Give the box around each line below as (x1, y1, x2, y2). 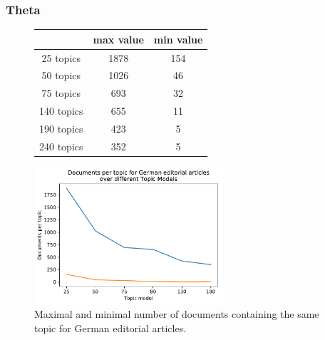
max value (93, 31, 144, 46)
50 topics (41, 68, 81, 83)
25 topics (41, 50, 81, 65)
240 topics (39, 138, 83, 153)
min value (153, 31, 203, 46)
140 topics (39, 103, 83, 118)
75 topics (41, 86, 81, 101)
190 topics (39, 120, 83, 135)
